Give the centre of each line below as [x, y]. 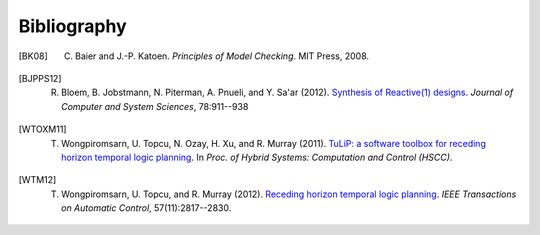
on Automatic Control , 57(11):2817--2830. [146, 208]
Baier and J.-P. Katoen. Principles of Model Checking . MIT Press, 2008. [222, 56]
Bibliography [72, 26]
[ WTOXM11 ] [42, 129]
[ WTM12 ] [37, 180]
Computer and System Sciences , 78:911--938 [155, 106]
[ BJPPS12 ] [40, 78]
